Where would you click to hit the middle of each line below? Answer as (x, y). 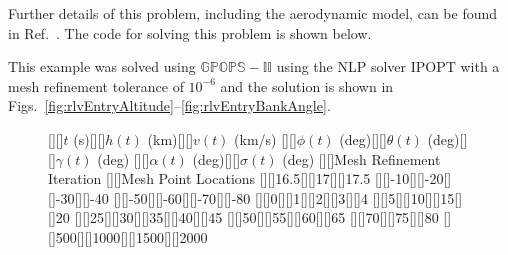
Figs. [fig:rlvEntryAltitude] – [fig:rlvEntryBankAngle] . (169, 105)
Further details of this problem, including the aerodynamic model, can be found (253, 13)
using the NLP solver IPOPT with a (388, 66)
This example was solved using (102, 66)
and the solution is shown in (307, 85)
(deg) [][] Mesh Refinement (361, 158)
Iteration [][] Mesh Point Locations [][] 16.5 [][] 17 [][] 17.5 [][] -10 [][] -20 (246, 178)
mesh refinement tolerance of (96, 85)
